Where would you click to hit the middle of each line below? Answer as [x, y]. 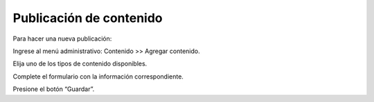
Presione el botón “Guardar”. [54, 89]
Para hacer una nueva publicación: [62, 39]
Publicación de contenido [88, 18]
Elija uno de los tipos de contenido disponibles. [80, 64]
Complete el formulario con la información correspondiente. [98, 76]
